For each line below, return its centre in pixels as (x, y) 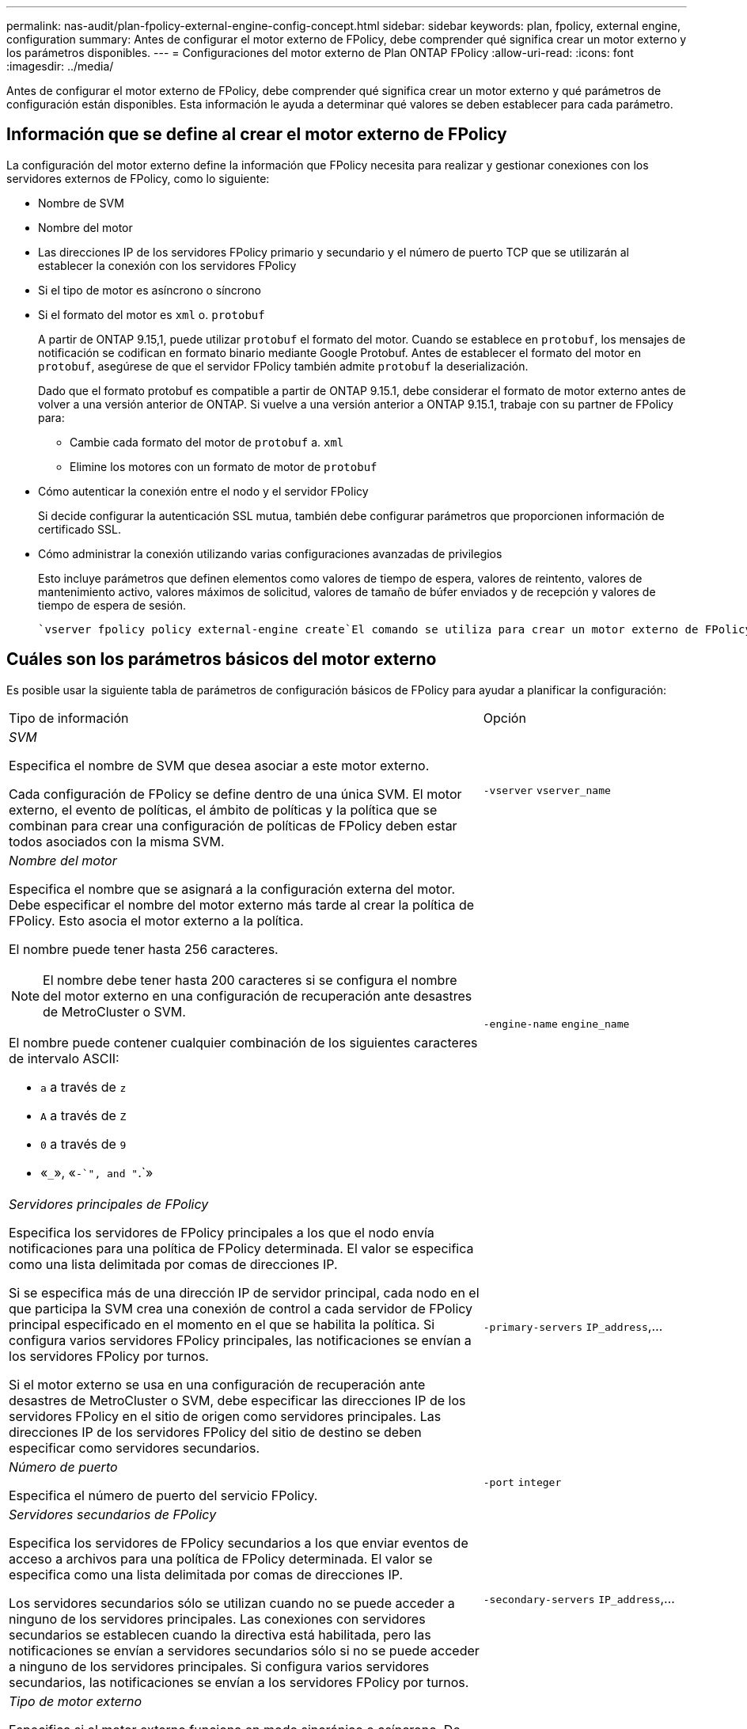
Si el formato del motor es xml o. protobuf (152, 314)
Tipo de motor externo (76, 1701)
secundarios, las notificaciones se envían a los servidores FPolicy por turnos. (239, 1682)
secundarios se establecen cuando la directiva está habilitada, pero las (220, 1634)
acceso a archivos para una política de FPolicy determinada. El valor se (221, 1558)
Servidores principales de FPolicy (109, 1204)
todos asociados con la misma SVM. (117, 841)
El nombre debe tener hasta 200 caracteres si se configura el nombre (250, 980)
